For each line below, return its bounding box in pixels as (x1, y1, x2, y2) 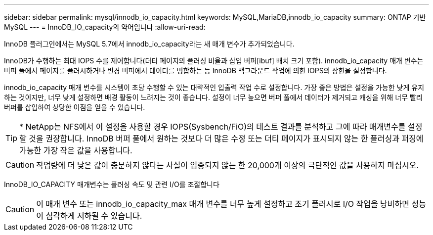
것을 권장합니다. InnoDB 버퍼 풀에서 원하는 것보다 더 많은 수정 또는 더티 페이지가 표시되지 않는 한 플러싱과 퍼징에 (29, 134, 424, 143)
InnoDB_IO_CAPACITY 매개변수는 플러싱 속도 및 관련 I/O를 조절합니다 (4, 180, 219, 188)
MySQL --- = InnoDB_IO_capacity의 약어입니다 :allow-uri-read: (4, 23, 206, 31)
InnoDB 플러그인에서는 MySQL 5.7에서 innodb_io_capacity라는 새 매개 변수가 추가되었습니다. (4, 40, 295, 48)
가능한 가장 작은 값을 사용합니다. (19, 145, 132, 155)
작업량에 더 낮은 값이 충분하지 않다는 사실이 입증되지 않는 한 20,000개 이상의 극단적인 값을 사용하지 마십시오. (36, 160, 419, 170)
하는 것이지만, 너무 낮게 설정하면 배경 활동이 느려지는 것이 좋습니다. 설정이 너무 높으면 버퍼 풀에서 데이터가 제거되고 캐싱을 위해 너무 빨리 (4, 93, 423, 101)
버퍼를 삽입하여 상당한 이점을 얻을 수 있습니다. (4, 103, 145, 111)
